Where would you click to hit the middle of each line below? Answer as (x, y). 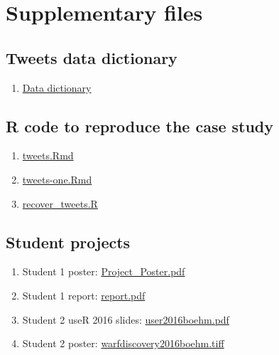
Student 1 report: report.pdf (84, 295)
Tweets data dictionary (92, 57)
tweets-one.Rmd (57, 179)
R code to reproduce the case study (140, 126)
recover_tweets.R (60, 203)
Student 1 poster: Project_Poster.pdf (104, 271)
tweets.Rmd (48, 155)
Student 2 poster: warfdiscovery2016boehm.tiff (123, 343)
